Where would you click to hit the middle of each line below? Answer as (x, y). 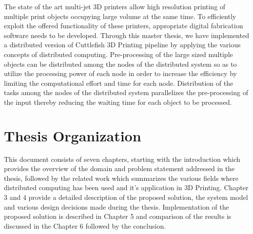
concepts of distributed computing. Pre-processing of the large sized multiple (118, 54)
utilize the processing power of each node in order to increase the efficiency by (120, 73)
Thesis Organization (73, 135)
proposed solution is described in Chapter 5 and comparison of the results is (118, 216)
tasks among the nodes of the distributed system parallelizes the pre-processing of (126, 92)
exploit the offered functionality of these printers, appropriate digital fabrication (124, 26)
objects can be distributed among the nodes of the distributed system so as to (120, 64)
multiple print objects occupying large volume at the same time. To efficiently (120, 16)
